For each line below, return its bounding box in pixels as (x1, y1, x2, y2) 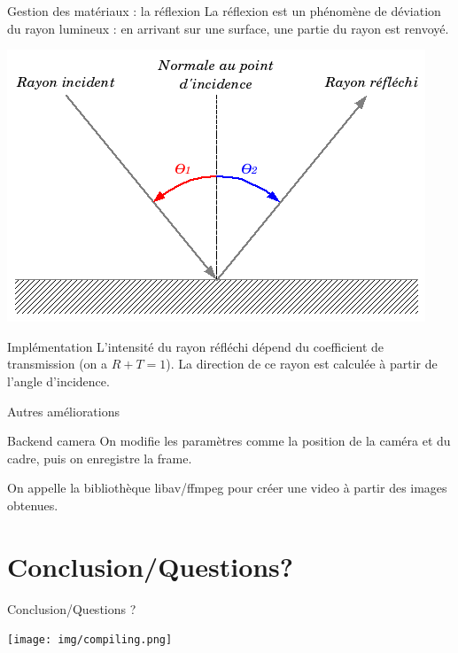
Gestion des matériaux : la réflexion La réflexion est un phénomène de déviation (7, 2, 441, 19)
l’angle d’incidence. (7, 371, 110, 390)
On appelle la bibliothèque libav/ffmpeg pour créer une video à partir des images (7, 478, 447, 497)
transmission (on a (7, 354, 108, 373)
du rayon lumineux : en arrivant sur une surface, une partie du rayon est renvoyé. (7, 19, 449, 37)
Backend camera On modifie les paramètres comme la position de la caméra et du (7, 431, 451, 450)
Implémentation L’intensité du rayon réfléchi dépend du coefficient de (7, 337, 384, 355)
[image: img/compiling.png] (7, 634, 173, 647)
